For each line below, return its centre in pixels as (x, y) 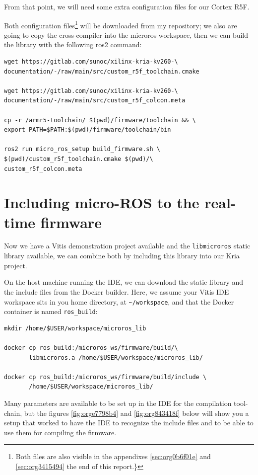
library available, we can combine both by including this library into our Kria (122, 256)
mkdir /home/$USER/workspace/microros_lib (75, 328)
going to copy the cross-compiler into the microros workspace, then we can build (126, 35)
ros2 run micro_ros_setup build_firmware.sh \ (82, 149)
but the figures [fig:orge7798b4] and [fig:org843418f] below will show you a (136, 413)
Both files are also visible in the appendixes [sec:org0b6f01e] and (113, 456)
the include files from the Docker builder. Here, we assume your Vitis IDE (117, 291)
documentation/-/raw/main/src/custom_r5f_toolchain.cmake (102, 71)
